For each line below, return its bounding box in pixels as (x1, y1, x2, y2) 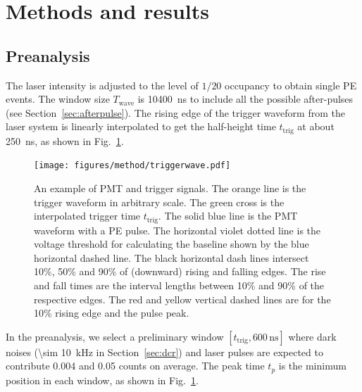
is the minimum (278, 358, 347, 373)
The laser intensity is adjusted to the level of (6, 77, 199, 92)
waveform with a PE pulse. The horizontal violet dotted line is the (34, 222, 321, 237)
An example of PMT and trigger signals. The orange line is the (34, 181, 306, 196)
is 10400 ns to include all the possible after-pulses (137, 91, 354, 106)
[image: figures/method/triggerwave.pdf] (34, 160, 231, 171)
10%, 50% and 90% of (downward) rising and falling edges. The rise (34, 264, 326, 279)
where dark (288, 329, 337, 343)
